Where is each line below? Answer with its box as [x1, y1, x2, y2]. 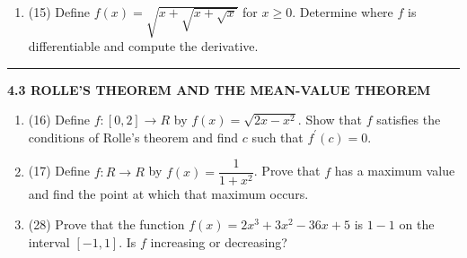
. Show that [297, 110, 363, 129]
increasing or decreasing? [150, 232, 287, 251]
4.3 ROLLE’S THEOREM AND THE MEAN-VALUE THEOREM [7, 80, 431, 99]
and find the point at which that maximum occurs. [28, 185, 309, 203]
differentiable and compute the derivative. [28, 36, 259, 55]
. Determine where [292, 3, 393, 21]
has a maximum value [334, 161, 455, 180]
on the [399, 215, 435, 234]
